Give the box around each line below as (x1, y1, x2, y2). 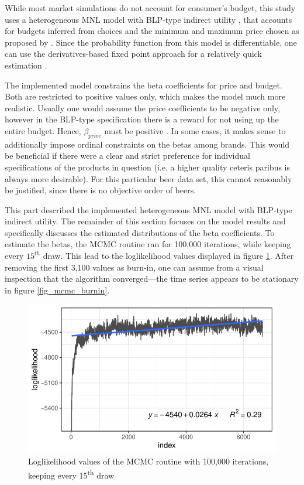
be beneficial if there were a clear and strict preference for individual (5, 149, 250, 162)
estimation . (5, 59, 47, 71)
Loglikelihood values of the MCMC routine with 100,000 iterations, (28, 455, 269, 467)
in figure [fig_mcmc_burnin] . (5, 284, 110, 296)
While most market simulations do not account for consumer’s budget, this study (5, 2, 296, 13)
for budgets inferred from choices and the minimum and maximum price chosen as (5, 25, 299, 37)
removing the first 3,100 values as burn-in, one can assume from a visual (5, 261, 264, 273)
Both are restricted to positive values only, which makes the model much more (5, 90, 286, 103)
